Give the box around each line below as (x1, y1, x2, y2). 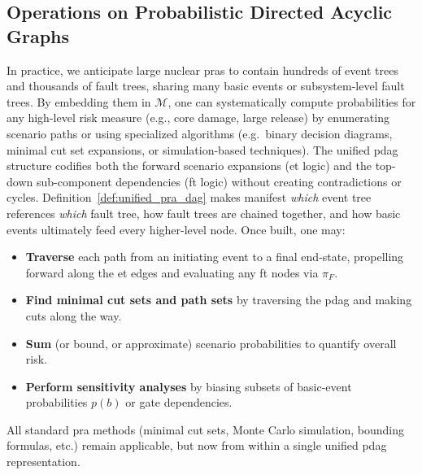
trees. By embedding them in (7, 93, 151, 110)
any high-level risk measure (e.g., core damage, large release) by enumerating (7, 109, 389, 126)
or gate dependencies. (125, 394, 233, 411)
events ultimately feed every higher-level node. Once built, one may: (7, 220, 346, 237)
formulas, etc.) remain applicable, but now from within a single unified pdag (7, 437, 387, 454)
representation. (7, 453, 80, 470)
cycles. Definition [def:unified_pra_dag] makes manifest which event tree (7, 189, 372, 206)
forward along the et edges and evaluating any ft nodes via (25, 264, 319, 281)
